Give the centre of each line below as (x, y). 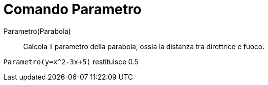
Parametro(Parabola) (37, 31)
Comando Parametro (73, 9)
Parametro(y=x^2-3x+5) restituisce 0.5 (71, 61)
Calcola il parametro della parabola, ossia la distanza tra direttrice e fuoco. (144, 46)
